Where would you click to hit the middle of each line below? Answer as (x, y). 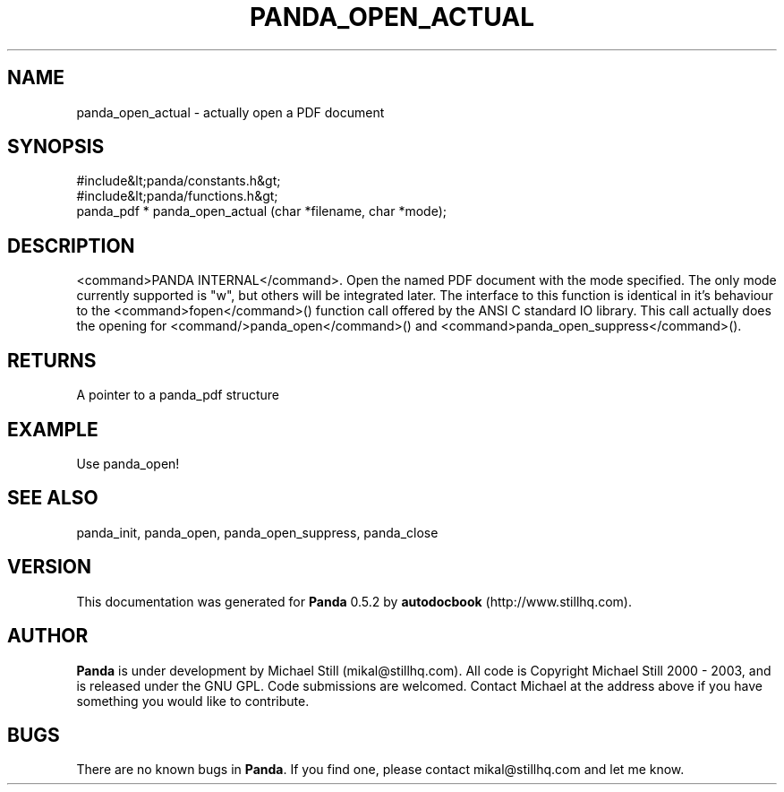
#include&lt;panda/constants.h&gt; (179, 181)
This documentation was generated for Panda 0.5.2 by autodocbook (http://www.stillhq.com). (354, 601)
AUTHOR (48, 636)
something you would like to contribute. (193, 701)
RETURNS (52, 360)
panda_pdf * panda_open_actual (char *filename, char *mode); (261, 211)
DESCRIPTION (71, 245)
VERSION (50, 567)
